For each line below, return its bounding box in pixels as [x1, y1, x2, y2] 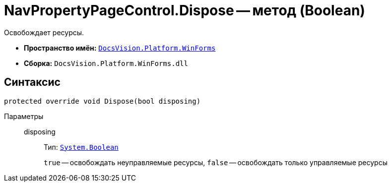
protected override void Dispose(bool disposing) [4, 97, 201, 105]
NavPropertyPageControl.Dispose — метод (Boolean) [4, 2, 365, 19]
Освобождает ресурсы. [4, 28, 84, 37]
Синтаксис [4, 76, 61, 89]
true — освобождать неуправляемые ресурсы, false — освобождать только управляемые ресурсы [44, 158, 388, 167]
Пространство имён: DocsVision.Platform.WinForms [24, 43, 216, 52]
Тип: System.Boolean [44, 142, 119, 151]
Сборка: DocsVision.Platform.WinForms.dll [24, 59, 188, 67]
